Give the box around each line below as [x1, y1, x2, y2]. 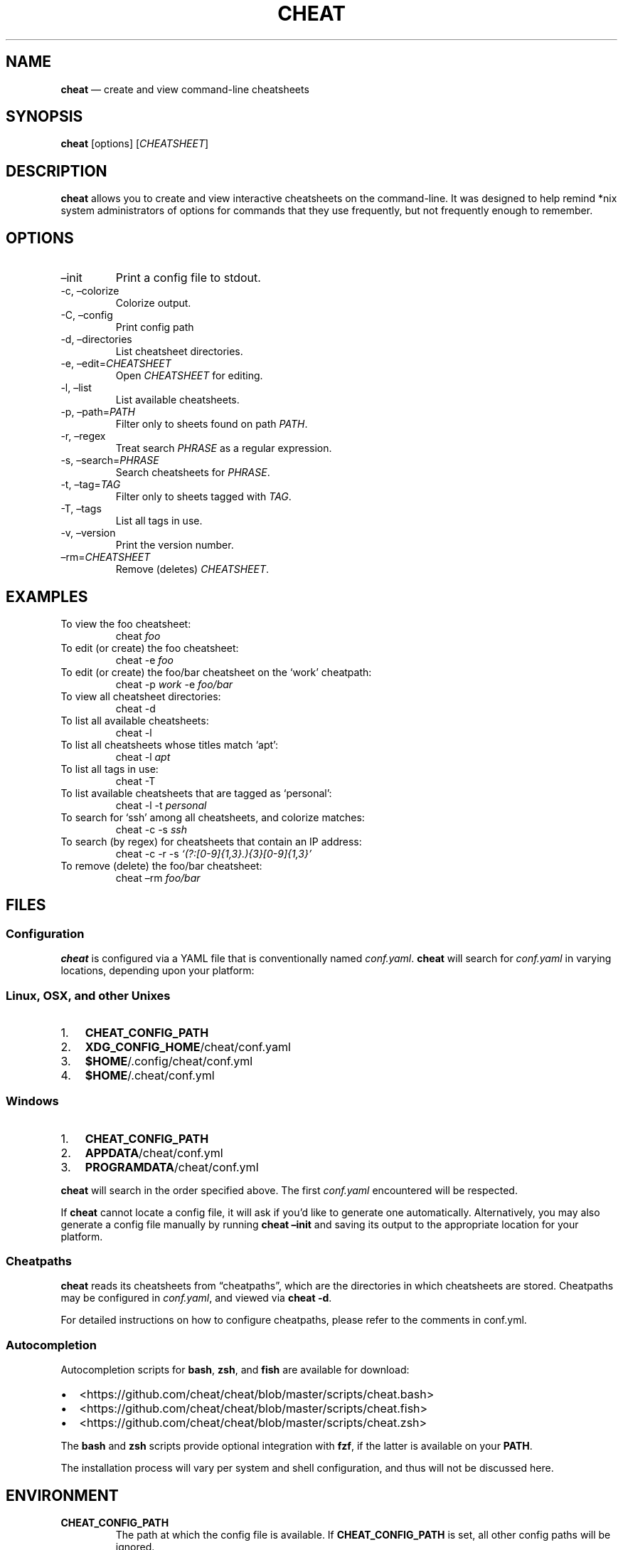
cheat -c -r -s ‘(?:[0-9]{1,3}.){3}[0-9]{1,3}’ [115, 847, 312, 860]
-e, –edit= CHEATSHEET [60, 357, 171, 370]
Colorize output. [115, 297, 191, 310]
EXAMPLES [6, 587, 88, 606]
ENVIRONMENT [6, 1486, 119, 1504]
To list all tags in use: [60, 762, 159, 775]
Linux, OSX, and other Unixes [6, 988, 171, 1003]
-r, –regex [60, 430, 106, 443]
